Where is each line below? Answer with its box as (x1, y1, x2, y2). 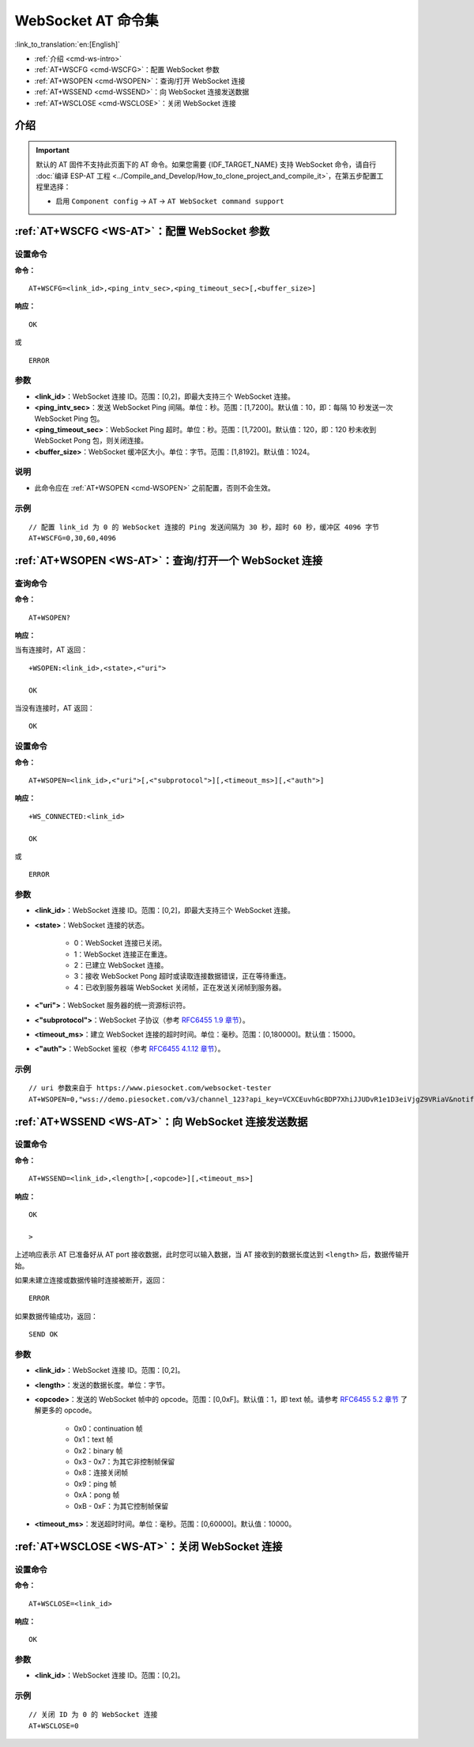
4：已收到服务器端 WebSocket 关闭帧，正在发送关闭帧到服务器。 (73, 982, 286, 992)
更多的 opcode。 (40, 1405, 96, 1415)
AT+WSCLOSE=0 (28, 1721, 79, 1730)
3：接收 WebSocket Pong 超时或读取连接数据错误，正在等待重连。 (73, 972, 291, 981)
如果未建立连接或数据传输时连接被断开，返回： (14, 1275, 167, 1285)
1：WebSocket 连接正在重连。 (73, 949, 171, 959)
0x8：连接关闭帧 (73, 1468, 129, 1477)
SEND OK (28, 1330, 58, 1339)
